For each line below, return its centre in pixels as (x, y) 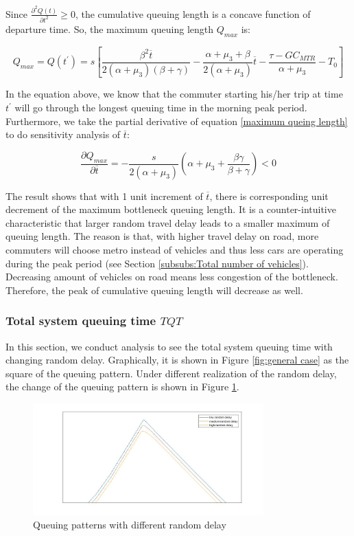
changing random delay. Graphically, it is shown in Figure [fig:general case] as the (177, 360)
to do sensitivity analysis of (63, 134)
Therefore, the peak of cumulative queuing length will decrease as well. (154, 290)
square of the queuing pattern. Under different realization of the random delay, (171, 373)
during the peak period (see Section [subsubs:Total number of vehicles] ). (157, 263)
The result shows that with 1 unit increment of (104, 196)
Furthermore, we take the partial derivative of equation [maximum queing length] (177, 121)
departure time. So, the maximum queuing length (110, 29)
